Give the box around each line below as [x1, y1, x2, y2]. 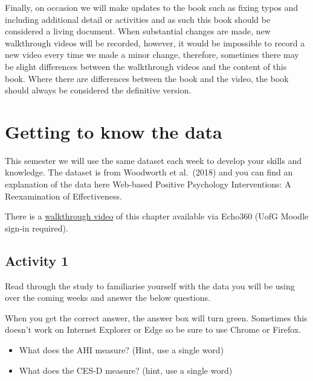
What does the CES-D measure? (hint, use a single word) [19, 364, 233, 376]
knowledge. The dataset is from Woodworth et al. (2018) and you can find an [5, 166, 293, 178]
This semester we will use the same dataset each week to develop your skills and [5, 154, 302, 166]
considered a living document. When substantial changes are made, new [5, 25, 271, 37]
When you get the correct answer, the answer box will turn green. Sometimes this [5, 311, 308, 324]
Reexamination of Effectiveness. [5, 189, 122, 202]
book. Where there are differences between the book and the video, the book [5, 72, 289, 84]
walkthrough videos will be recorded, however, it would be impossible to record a [5, 36, 305, 49]
